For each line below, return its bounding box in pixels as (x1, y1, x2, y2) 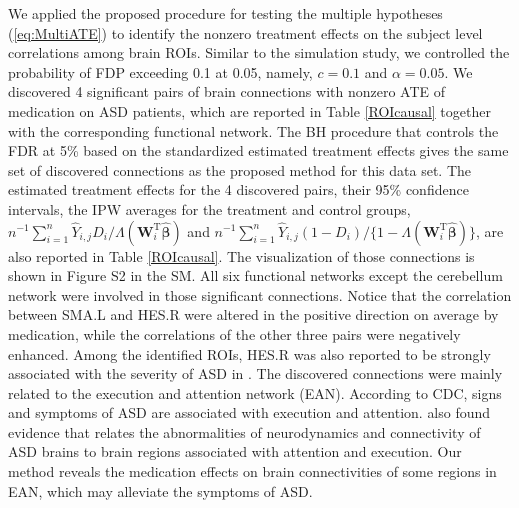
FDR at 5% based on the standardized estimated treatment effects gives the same (8, 140, 509, 161)
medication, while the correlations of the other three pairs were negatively (8, 323, 461, 344)
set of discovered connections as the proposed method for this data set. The (8, 159, 472, 180)
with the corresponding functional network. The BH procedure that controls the (8, 120, 499, 141)
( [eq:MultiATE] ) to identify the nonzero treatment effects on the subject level (8, 22, 483, 43)
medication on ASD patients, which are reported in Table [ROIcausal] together (8, 100, 491, 121)
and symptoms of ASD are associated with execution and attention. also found (8, 402, 491, 423)
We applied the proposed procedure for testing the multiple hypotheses (8, 3, 443, 23)
